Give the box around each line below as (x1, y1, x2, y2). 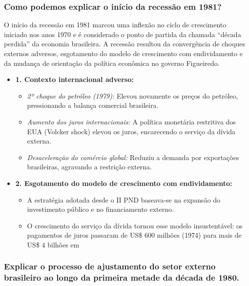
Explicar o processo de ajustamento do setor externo (4, 260, 216, 272)
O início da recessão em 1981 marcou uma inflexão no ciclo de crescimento (4, 20, 227, 30)
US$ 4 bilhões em (27, 239, 80, 249)
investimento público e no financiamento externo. (27, 204, 174, 214)
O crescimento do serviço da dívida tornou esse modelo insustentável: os (27, 220, 243, 230)
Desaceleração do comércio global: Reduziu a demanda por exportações (27, 152, 239, 162)
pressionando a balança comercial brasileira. (27, 100, 159, 110)
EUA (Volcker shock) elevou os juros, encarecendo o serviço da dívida (27, 126, 236, 136)
